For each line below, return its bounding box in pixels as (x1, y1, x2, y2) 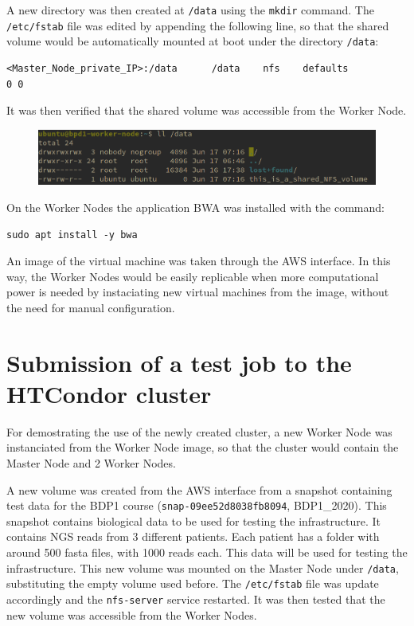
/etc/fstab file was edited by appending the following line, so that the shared (6, 17, 389, 33)
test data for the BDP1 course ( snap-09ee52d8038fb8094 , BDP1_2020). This (6, 497, 387, 514)
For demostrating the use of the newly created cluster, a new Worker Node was (6, 423, 393, 440)
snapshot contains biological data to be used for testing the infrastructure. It (6, 512, 381, 529)
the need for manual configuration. (6, 299, 175, 315)
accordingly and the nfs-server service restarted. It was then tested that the (6, 590, 385, 607)
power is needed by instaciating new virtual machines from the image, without (6, 284, 389, 300)
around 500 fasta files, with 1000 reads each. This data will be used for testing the (6, 544, 408, 561)
